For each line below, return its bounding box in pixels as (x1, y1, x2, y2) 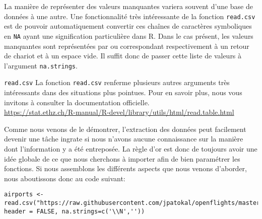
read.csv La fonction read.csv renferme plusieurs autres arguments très (4, 77, 230, 88)
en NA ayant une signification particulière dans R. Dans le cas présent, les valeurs (4, 30, 253, 41)
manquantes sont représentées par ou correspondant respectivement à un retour (4, 40, 249, 51)
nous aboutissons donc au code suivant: (4, 173, 125, 183)
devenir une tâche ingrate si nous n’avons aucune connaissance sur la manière (4, 133, 243, 144)
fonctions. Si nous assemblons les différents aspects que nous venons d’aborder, (4, 163, 247, 174)
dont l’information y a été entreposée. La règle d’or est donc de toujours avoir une (4, 143, 257, 154)
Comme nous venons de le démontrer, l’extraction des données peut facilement (4, 123, 246, 134)
